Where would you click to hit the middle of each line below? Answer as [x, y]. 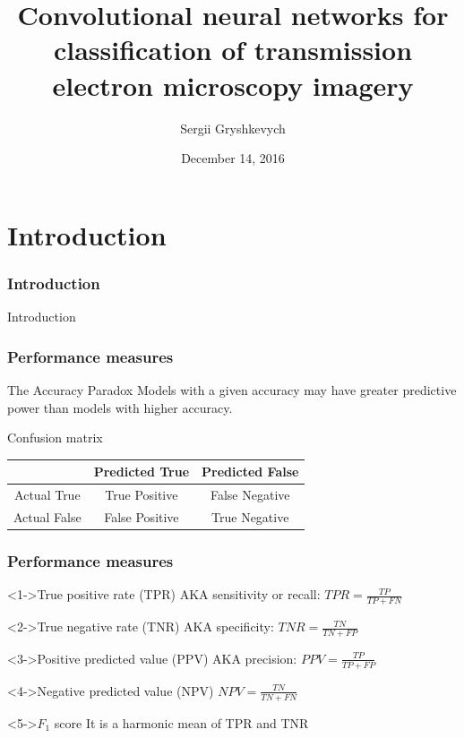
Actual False [47, 516]
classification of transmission [233, 50]
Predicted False [250, 472]
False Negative [250, 495]
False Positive [142, 516]
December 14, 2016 [233, 158]
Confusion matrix [55, 438]
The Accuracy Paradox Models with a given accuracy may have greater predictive [232, 389]
